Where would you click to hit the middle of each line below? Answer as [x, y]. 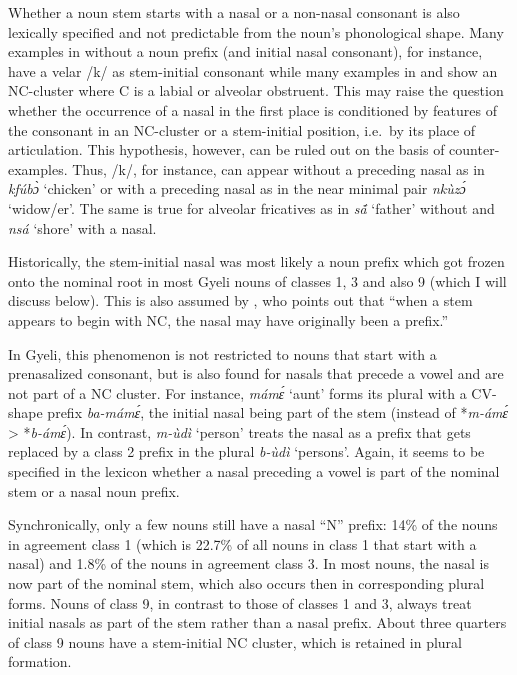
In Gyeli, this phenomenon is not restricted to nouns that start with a [222, 353]
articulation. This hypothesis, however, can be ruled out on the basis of [226, 149]
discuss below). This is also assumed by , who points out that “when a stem [240, 300]
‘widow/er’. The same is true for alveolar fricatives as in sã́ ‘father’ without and [251, 207]
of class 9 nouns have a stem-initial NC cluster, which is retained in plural [235, 641]
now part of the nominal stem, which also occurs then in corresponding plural [246, 583]
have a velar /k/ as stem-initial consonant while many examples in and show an [253, 70]
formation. [40, 661]
